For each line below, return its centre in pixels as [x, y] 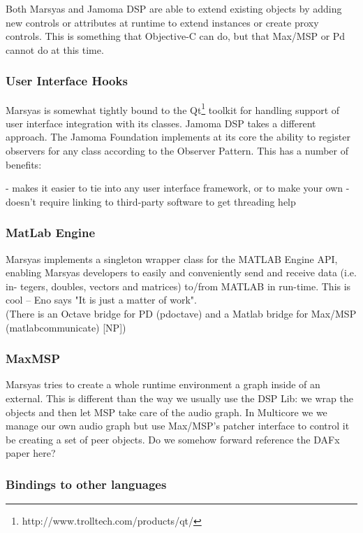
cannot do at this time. [55, 49]
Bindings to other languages [86, 484]
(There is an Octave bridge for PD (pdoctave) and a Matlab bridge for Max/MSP [181, 313]
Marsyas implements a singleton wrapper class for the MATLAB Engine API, [172, 258]
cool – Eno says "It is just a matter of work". [101, 300]
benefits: [24, 164]
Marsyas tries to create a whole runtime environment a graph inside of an [163, 384]
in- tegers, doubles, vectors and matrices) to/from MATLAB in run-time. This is [178, 286]
